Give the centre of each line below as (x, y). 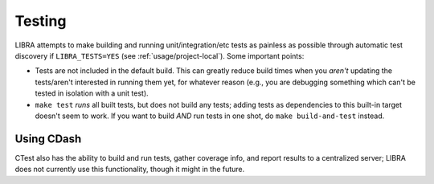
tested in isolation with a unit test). (92, 93)
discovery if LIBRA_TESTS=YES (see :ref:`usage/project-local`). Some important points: (160, 55)
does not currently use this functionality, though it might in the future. (130, 170)
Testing (41, 21)
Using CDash (48, 139)
